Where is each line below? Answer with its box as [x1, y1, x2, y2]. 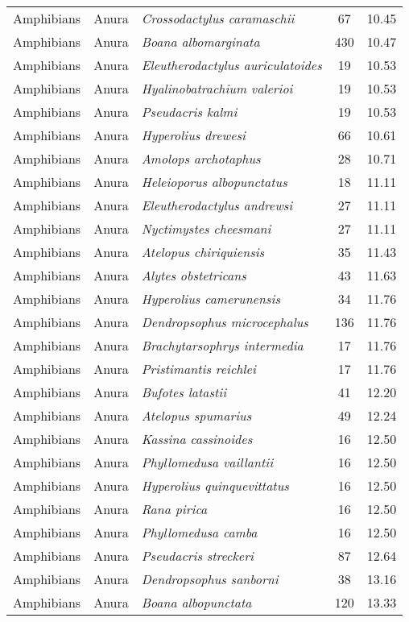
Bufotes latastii [141, 383, 227, 401]
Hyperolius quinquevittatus [141, 476, 289, 495]
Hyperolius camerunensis [141, 289, 280, 308]
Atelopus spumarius [141, 406, 252, 425]
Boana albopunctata [141, 593, 252, 612]
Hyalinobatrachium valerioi [141, 79, 293, 97]
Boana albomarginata [141, 32, 260, 51]
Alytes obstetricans [141, 266, 246, 284]
